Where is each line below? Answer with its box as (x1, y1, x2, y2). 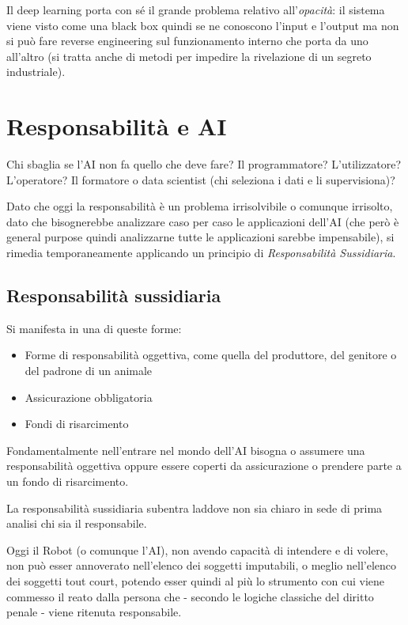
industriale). (6, 63, 66, 80)
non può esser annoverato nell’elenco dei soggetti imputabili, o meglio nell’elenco (6, 557, 397, 574)
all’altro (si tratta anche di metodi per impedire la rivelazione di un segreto (6, 47, 372, 64)
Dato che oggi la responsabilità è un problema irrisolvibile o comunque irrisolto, (6, 198, 393, 214)
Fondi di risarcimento (25, 415, 129, 432)
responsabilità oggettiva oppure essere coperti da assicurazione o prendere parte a (6, 457, 402, 474)
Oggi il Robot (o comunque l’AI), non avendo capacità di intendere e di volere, (6, 541, 388, 558)
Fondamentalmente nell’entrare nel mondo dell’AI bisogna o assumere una (6, 441, 365, 458)
